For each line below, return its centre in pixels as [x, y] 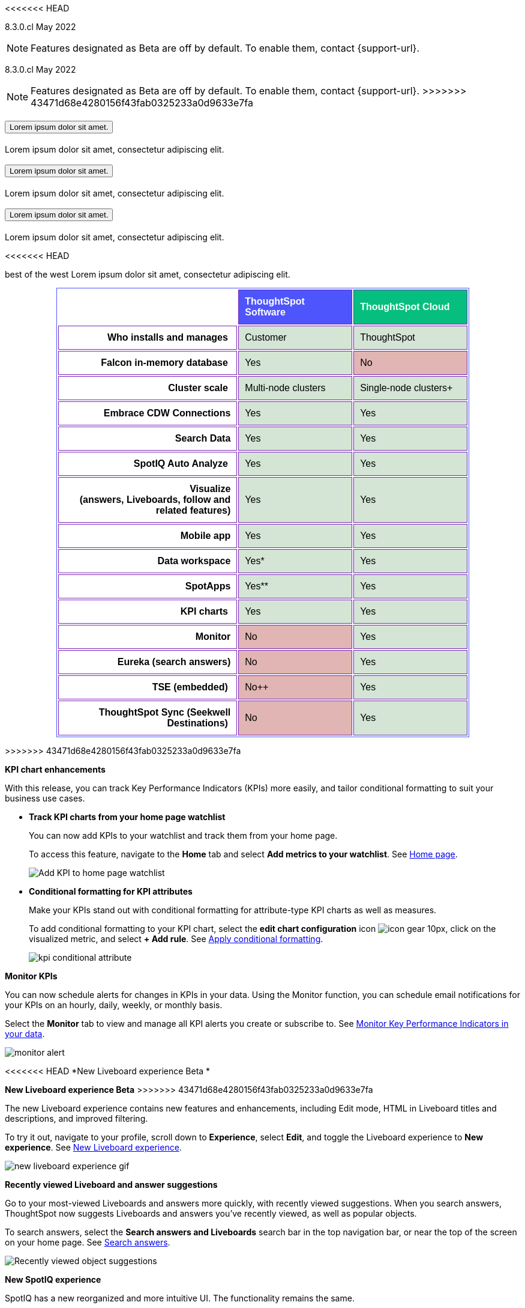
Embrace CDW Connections [167, 413]
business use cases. [45, 798]
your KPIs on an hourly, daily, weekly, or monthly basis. [114, 1005]
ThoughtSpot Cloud [405, 306]
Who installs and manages [167, 337]
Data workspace [194, 561]
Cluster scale [198, 388]
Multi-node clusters [285, 388]
